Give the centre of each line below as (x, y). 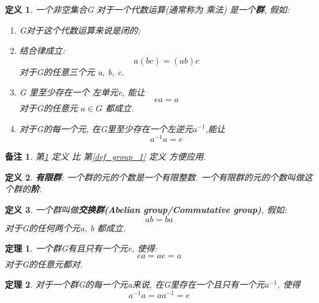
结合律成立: (42, 50)
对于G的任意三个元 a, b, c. (72, 71)
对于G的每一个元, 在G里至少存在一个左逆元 (106, 128)
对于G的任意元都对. (44, 264)
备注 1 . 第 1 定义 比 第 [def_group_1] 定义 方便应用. (106, 156)
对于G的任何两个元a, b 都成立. (66, 227)
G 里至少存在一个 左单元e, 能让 (82, 92)
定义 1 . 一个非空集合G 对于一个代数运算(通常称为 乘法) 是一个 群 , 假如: (147, 9)
